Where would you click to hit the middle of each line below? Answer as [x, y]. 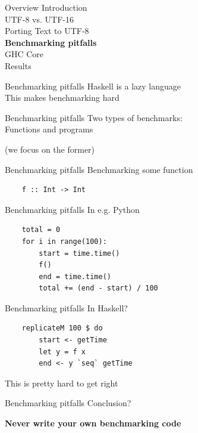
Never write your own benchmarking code [93, 423]
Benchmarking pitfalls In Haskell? [66, 307]
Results [18, 65]
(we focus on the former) [50, 149]
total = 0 [41, 230]
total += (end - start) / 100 [98, 288]
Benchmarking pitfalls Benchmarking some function [99, 169]
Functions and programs [49, 129]
